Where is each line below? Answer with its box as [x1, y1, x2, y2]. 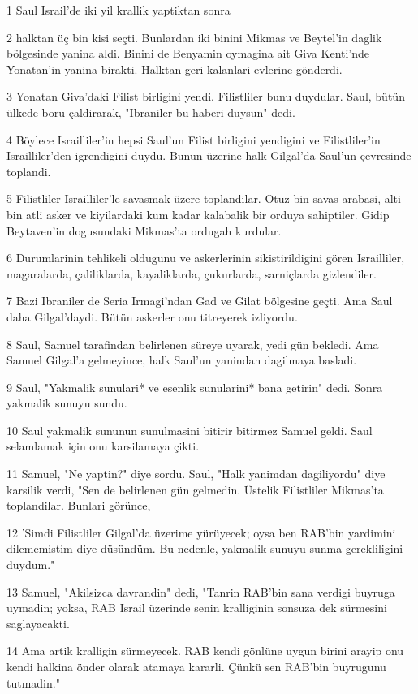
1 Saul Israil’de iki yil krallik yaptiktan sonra [6, 2, 231, 18]
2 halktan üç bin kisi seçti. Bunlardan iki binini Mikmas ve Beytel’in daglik [6, 28, 382, 45]
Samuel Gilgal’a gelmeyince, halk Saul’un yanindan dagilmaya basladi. [6, 351, 357, 369]
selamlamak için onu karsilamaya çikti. [6, 438, 200, 455]
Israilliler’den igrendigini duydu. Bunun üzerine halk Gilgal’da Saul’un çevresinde [6, 147, 412, 164]
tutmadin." [6, 674, 60, 691]
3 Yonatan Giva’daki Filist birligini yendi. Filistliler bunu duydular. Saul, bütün [6, 88, 405, 105]
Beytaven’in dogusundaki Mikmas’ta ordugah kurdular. [6, 222, 282, 239]
